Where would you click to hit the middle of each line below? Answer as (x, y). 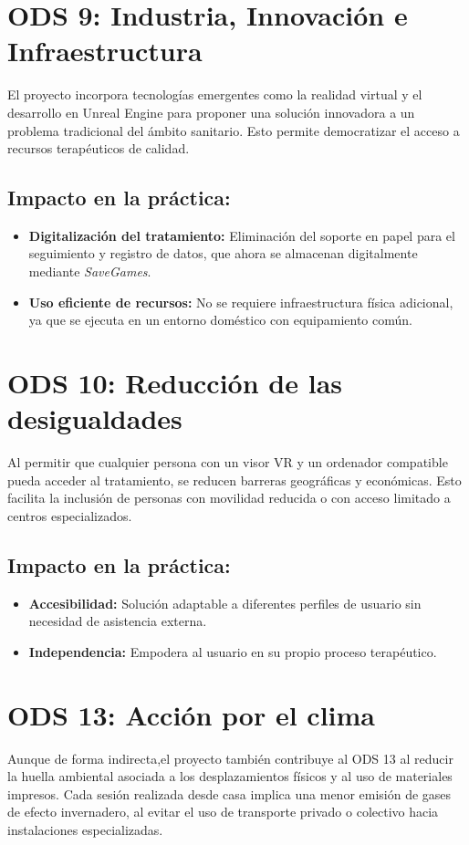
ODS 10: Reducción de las (175, 383)
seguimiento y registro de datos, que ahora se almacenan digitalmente (223, 253)
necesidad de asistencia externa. (118, 621)
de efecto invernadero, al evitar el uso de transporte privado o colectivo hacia (223, 812)
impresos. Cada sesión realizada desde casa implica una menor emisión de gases (229, 793)
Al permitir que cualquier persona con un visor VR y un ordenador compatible (228, 462)
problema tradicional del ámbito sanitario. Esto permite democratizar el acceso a (234, 130)
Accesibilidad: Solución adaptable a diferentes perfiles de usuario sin (225, 603)
